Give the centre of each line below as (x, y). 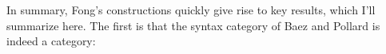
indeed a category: (51, 41)
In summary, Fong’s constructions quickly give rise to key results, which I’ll (191, 10)
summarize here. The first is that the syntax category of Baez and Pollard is (193, 25)
